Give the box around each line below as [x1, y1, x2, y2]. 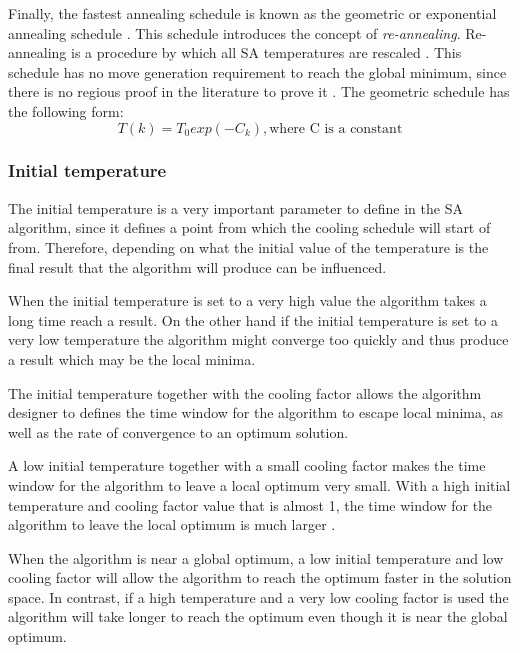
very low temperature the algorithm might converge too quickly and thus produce [8, 329, 509, 350]
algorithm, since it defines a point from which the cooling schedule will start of [8, 217, 491, 238]
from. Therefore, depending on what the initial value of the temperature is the [8, 236, 489, 257]
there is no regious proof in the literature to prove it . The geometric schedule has [8, 81, 510, 102]
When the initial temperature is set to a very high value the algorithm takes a [8, 290, 487, 311]
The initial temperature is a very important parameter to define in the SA [8, 197, 463, 218]
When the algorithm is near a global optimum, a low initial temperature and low [8, 547, 504, 568]
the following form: [8, 100, 124, 121]
